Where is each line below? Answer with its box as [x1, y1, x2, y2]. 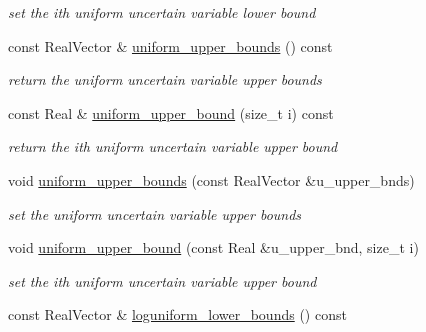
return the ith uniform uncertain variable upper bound [8, 136, 338, 157]
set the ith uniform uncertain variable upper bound [8, 270, 317, 291]
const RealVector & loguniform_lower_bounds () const [8, 304, 347, 325]
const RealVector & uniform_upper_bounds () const [8, 35, 333, 56]
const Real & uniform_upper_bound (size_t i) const [8, 102, 334, 123]
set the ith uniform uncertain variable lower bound [8, 2, 316, 22]
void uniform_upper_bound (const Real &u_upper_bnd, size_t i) [8, 237, 419, 258]
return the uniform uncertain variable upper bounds [8, 69, 322, 90]
